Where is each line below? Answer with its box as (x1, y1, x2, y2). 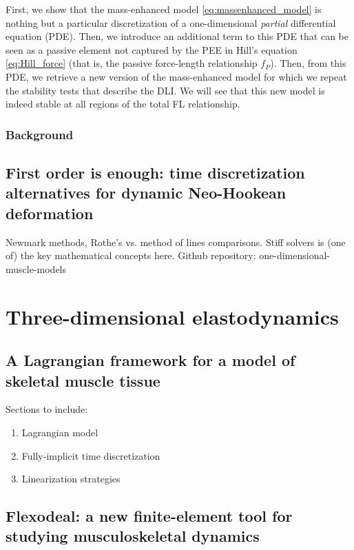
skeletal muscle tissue (6, 369, 160, 391)
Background (6, 125, 74, 143)
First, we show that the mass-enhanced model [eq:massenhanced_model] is (6, 2, 322, 16)
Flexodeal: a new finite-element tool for (6, 505, 293, 527)
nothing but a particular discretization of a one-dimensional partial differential (6, 15, 336, 30)
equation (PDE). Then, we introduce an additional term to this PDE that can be (6, 29, 348, 43)
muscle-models (6, 261, 67, 276)
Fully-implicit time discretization (21, 448, 160, 462)
